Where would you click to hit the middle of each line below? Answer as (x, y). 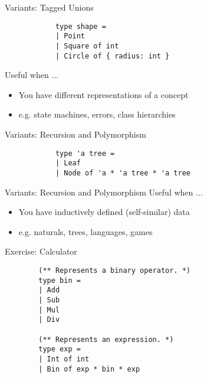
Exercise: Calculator (41, 251)
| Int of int (64, 359)
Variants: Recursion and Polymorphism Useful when (99, 192)
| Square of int (87, 46)
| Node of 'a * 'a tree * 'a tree (123, 173)
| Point (70, 36)
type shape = (80, 26)
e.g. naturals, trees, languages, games (86, 231)
